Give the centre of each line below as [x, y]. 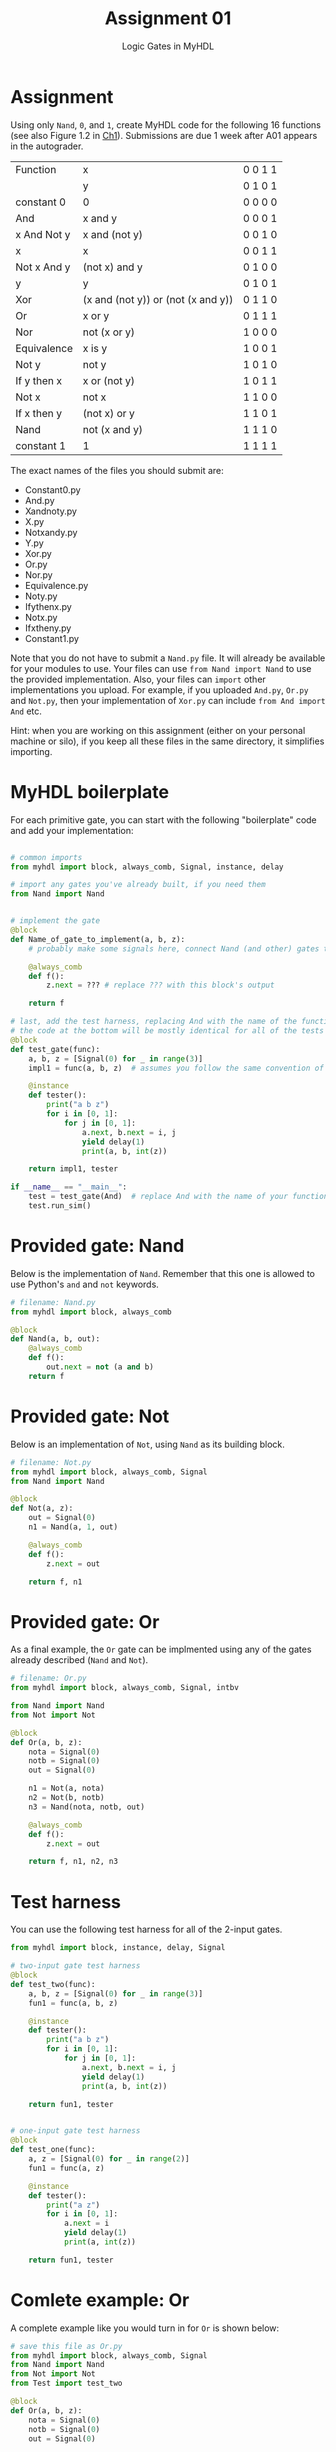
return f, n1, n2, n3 [73, 1862]
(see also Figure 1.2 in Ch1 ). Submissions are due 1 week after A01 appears [164, 135]
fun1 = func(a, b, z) [73, 2003]
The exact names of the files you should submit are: [117, 470]
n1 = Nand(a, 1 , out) [73, 1527]
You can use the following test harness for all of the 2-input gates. [146, 1929]
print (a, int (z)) [100, 2242]
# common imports [46, 857]
